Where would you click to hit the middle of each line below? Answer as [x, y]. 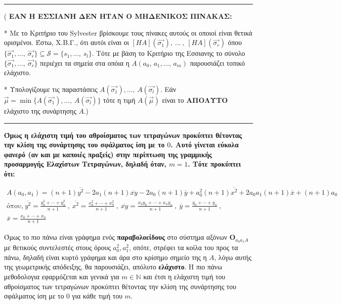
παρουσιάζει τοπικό [217, 63]
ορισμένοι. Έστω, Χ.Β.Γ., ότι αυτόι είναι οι [67, 42]
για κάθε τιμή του [97, 296]
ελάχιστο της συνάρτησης [40, 110]
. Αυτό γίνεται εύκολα [205, 145]
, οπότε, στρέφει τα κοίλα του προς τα [184, 247]
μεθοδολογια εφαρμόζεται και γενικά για [62, 276]
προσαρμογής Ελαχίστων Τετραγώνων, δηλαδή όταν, [85, 164]
